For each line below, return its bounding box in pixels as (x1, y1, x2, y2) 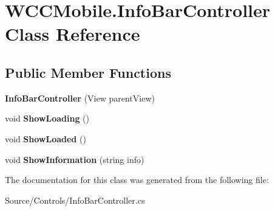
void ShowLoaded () (5, 132, 86, 145)
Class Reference (5, 21, 140, 46)
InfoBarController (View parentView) (5, 91, 155, 104)
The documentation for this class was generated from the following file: (5, 173, 269, 186)
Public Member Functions (5, 63, 171, 81)
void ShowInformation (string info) (5, 153, 144, 165)
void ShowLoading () (5, 112, 90, 125)
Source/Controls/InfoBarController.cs (5, 193, 145, 206)
